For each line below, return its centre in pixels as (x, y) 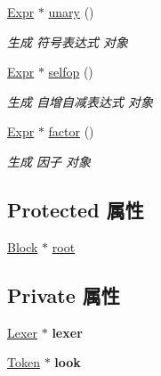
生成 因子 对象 (49, 161)
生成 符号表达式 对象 (68, 41)
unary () (71, 12)
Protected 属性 (76, 209)
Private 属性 (64, 294)
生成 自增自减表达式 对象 (80, 101)
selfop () (71, 72)
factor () (71, 131)
